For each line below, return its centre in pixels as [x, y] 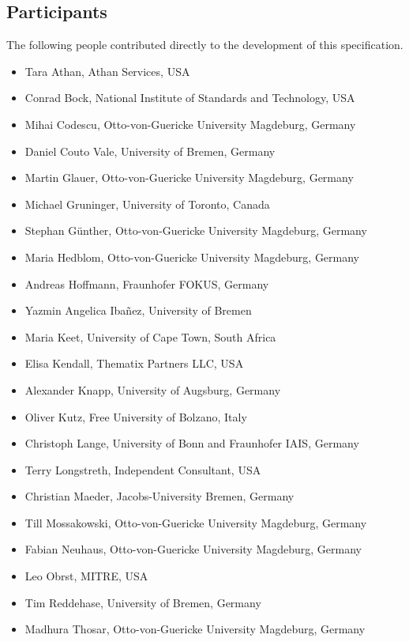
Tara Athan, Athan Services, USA [107, 71]
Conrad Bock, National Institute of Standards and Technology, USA [190, 98]
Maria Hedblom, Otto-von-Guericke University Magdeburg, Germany [192, 257]
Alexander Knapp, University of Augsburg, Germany [153, 389]
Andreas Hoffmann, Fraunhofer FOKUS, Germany [147, 283]
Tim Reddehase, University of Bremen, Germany [143, 602]
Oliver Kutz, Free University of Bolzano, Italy [136, 416]
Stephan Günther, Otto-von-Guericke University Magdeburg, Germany [196, 230]
